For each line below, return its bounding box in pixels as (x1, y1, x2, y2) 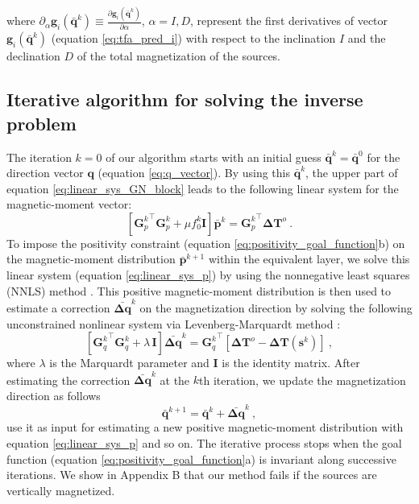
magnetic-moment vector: (6, 196, 132, 213)
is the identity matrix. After (222, 354, 360, 371)
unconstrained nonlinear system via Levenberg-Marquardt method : (6, 315, 341, 332)
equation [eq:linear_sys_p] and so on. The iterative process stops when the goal (6, 434, 402, 451)
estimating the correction (6, 371, 131, 388)
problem (6, 110, 77, 135)
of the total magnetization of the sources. (77, 48, 281, 64)
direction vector (6, 164, 84, 181)
